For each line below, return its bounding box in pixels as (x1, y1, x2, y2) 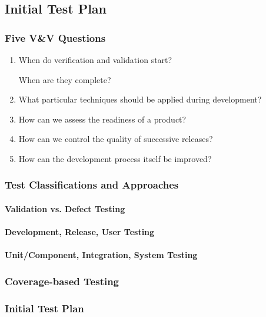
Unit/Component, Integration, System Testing (5, 249, 198, 261)
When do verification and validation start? (18, 54, 172, 65)
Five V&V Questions (5, 30, 106, 45)
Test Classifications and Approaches (5, 177, 179, 192)
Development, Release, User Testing (5, 226, 155, 238)
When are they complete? (18, 73, 111, 85)
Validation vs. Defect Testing (5, 203, 125, 214)
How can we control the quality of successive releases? (18, 133, 213, 145)
